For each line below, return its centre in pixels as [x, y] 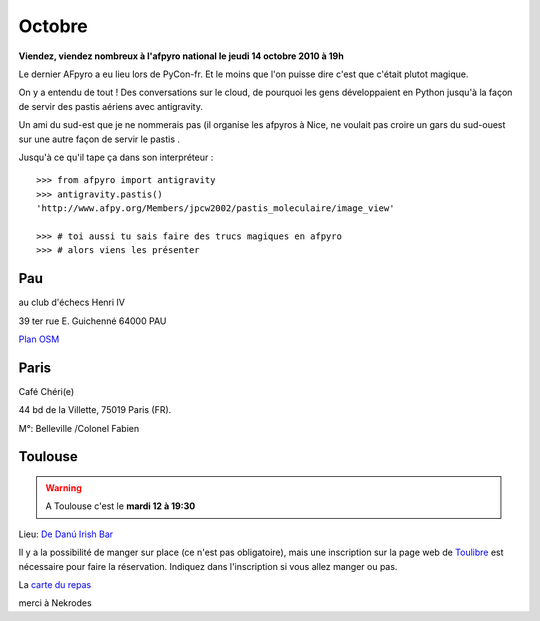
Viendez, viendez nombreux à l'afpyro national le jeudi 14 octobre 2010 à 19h [181, 56]
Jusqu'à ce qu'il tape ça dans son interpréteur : [116, 157]
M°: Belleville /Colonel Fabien [79, 428]
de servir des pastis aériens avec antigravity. [111, 106]
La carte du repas [55, 584]
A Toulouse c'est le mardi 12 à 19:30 [120, 506]
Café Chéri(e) [46, 391]
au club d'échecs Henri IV [71, 302]
